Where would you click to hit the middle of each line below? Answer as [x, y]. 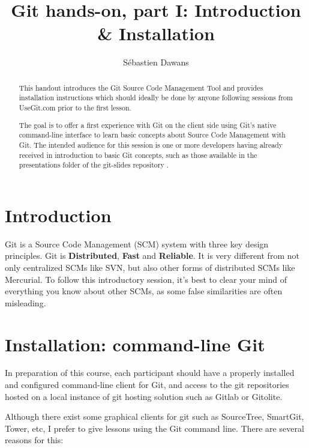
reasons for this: [34, 440]
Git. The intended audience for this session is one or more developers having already [151, 144]
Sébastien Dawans [156, 62]
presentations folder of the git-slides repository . [94, 165]
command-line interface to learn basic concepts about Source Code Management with [152, 135]
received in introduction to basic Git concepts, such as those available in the [138, 155]
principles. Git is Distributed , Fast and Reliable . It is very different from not [152, 256]
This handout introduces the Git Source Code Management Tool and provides [141, 87]
